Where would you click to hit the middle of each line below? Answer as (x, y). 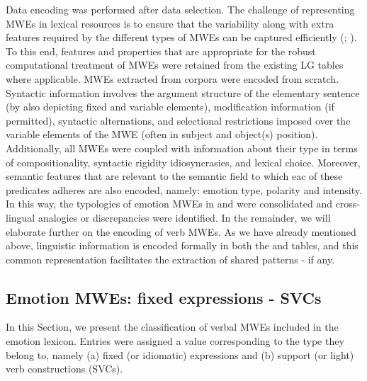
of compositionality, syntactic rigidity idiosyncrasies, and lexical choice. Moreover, (183, 162)
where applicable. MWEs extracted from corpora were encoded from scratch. (173, 78)
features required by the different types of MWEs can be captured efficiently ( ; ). (181, 37)
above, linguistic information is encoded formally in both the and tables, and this (182, 245)
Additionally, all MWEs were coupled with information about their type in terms (182, 148)
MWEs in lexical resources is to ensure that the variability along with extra (170, 23)
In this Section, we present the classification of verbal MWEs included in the (172, 327)
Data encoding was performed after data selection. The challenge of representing (180, 9)
